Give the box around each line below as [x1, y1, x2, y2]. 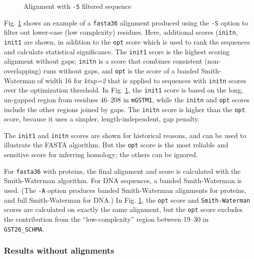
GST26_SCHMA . [4, 223, 45, 234]
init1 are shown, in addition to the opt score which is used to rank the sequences [4, 36, 250, 47]
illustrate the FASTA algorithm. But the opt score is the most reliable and [4, 140, 229, 150]
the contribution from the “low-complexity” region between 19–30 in [4, 213, 209, 224]
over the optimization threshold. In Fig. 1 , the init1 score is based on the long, [4, 85, 243, 95]
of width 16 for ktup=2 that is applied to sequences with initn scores [37, 75, 246, 85]
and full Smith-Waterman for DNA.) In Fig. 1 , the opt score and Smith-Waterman [4, 194, 251, 205]
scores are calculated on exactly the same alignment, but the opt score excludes [4, 204, 243, 214]
